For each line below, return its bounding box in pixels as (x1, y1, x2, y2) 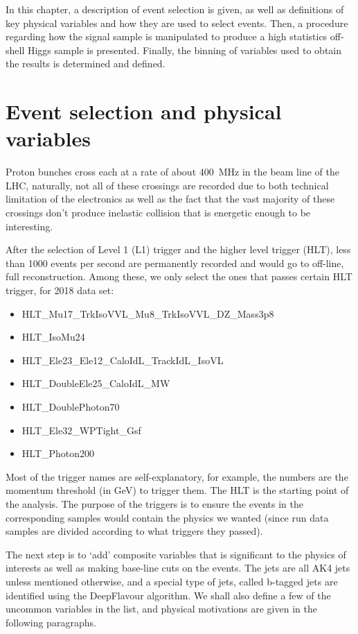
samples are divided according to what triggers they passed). (6, 524, 263, 538)
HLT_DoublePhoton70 (21, 400, 120, 413)
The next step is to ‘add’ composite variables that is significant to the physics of (6, 547, 346, 561)
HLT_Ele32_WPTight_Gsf (21, 422, 141, 437)
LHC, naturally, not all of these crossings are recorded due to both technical (6, 178, 329, 192)
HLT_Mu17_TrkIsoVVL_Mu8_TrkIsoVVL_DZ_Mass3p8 (21, 306, 274, 320)
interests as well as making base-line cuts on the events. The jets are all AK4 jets (6, 560, 350, 575)
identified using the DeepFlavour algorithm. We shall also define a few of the (6, 588, 331, 602)
